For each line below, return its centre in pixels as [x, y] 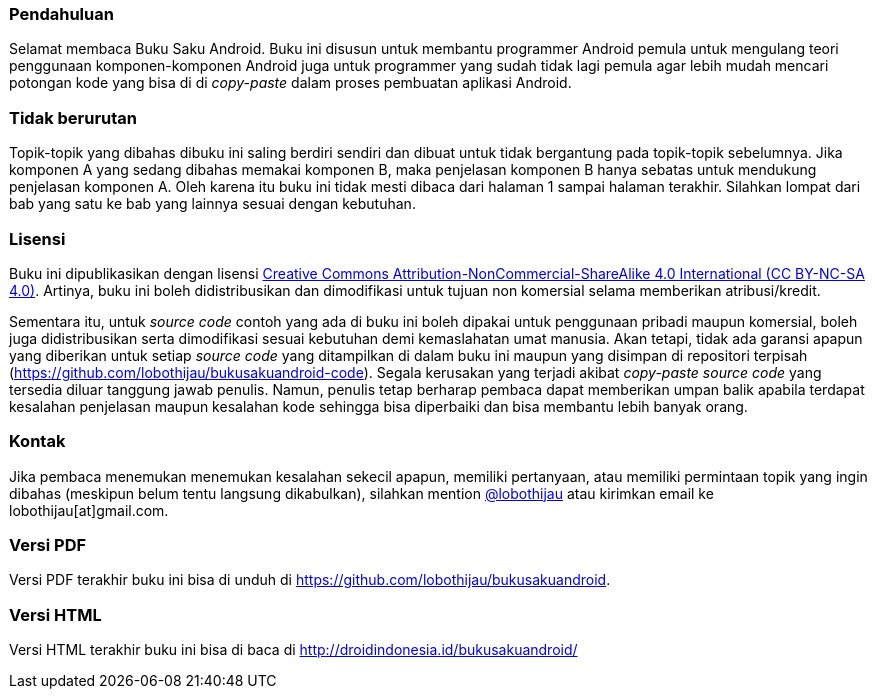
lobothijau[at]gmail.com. [89, 510]
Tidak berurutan [73, 117]
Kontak [37, 441]
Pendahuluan [61, 14]
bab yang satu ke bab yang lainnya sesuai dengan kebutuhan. [212, 204]
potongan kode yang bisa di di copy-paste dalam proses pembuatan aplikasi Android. [290, 83]
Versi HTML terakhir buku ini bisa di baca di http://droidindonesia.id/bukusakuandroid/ [293, 650]
